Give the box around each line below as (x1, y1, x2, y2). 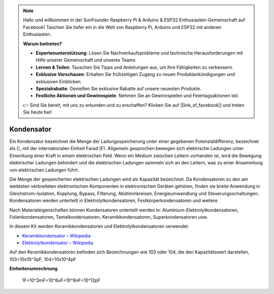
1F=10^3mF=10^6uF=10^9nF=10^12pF (22, 277, 101, 283)
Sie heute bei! (23, 109, 52, 115)
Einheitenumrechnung (9, 266, 58, 272)
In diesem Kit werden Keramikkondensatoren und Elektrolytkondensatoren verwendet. (9, 223, 190, 229)
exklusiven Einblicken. (36, 78, 82, 84)
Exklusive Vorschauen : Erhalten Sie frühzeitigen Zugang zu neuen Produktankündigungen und (36, 71, 235, 77)
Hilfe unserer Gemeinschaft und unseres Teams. (36, 57, 137, 63)
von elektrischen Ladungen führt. (9, 167, 79, 173)
